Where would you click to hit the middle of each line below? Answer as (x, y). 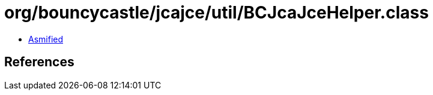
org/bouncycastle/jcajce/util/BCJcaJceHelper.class (216, 13)
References (39, 62)
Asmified (46, 39)
